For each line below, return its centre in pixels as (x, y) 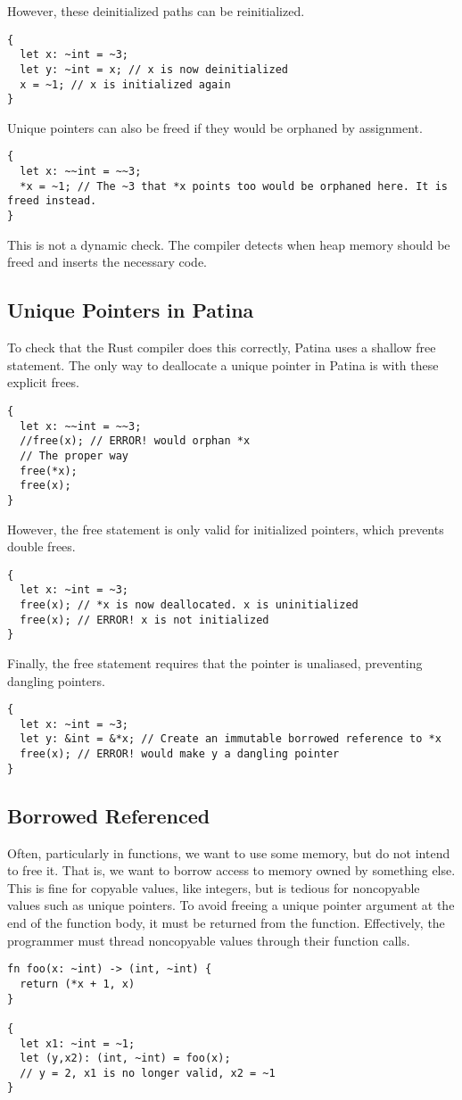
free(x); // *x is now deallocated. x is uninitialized (189, 605)
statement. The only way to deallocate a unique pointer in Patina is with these (223, 364)
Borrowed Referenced (109, 815)
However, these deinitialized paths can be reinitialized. (156, 11)
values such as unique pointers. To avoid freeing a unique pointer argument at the (231, 905)
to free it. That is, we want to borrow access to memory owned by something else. (231, 870)
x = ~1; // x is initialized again (125, 84)
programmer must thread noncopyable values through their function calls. (209, 940)
